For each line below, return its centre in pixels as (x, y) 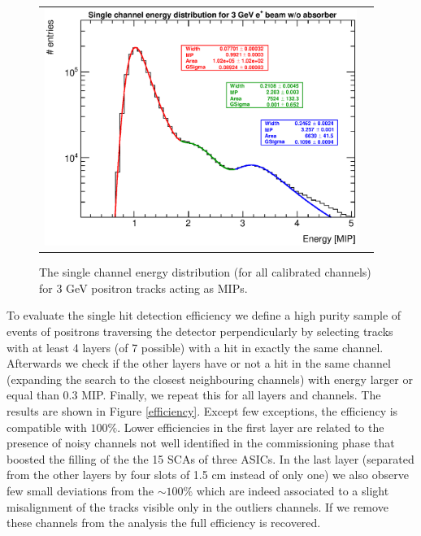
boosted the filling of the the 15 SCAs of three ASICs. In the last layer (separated (210, 458)
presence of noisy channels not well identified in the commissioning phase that (201, 443)
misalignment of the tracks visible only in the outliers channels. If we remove (197, 506)
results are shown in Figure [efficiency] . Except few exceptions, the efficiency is (202, 410)
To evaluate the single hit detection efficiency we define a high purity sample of (204, 315)
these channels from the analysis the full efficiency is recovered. (164, 523)
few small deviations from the (80, 490)
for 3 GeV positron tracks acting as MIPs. (143, 288)
